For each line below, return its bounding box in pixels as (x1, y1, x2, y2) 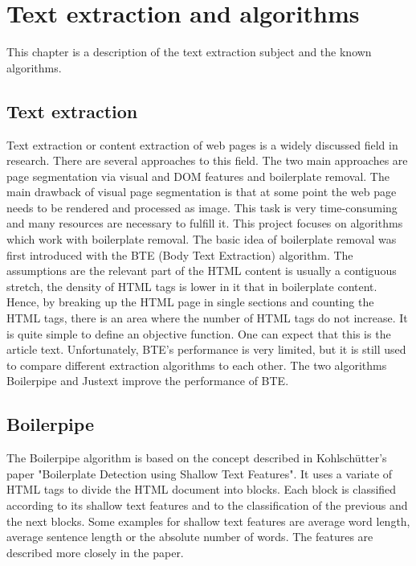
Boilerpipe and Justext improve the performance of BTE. (6, 372, 289, 389)
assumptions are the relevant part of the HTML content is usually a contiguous (6, 262, 397, 279)
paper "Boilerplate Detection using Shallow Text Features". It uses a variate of (6, 465, 393, 482)
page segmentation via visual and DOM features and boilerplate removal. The (6, 167, 389, 184)
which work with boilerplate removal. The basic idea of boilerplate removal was (6, 231, 397, 248)
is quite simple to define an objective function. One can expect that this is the (6, 325, 391, 342)
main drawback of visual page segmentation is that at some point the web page (6, 183, 397, 200)
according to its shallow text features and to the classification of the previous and (6, 497, 408, 513)
